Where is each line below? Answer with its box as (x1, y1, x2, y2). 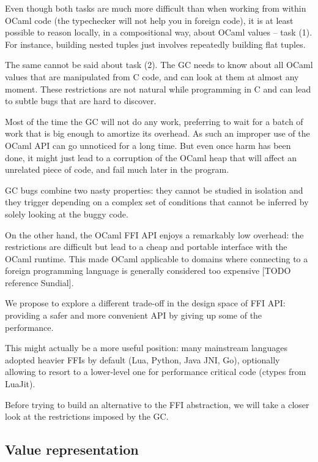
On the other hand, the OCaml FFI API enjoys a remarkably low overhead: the (5, 228, 304, 241)
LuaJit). (5, 377, 35, 390)
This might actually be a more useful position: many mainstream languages (5, 341, 288, 354)
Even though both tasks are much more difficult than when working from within (5, 2, 306, 14)
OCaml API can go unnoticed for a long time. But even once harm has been (5, 138, 291, 151)
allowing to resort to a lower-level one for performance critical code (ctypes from (5, 365, 306, 378)
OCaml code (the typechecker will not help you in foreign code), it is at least (5, 13, 294, 26)
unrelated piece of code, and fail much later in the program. (5, 163, 229, 176)
